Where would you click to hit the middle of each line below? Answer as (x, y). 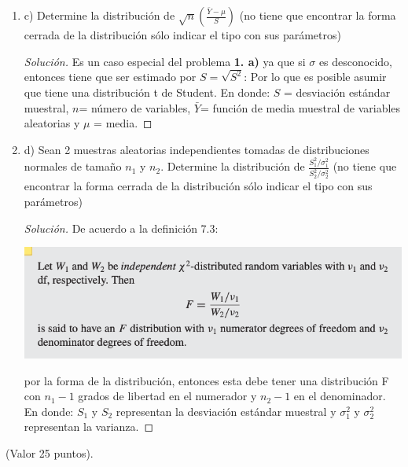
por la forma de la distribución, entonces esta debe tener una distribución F (206, 380)
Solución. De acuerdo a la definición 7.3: (121, 228)
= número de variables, (135, 107)
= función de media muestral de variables (300, 107)
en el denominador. (340, 396)
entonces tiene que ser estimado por (110, 77)
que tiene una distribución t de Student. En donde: (147, 92)
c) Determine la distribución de (99, 15)
